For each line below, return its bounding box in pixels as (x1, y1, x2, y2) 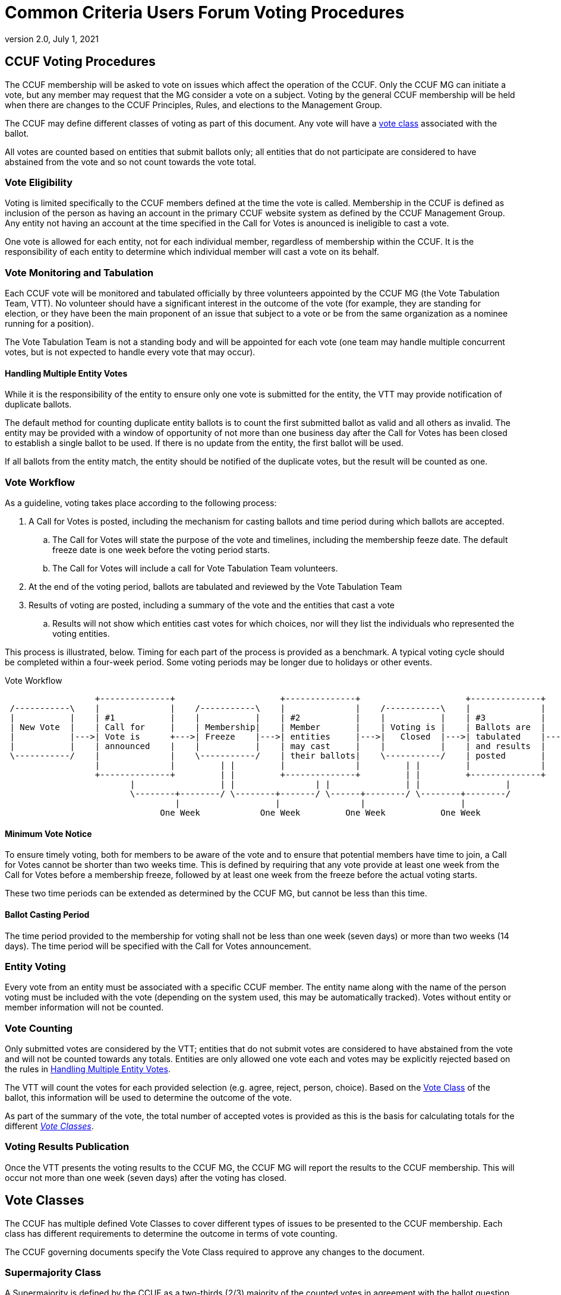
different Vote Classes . (5, 1121, 94, 1131)
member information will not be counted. (5, 1002, 164, 1013)
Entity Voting (5, 960, 66, 972)
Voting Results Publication (5, 1141, 130, 1153)
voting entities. (52, 628, 110, 639)
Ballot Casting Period (5, 909, 90, 920)
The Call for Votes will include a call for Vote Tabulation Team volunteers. (52, 563, 338, 574)
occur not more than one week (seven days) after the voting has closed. (5, 1172, 287, 1183)
